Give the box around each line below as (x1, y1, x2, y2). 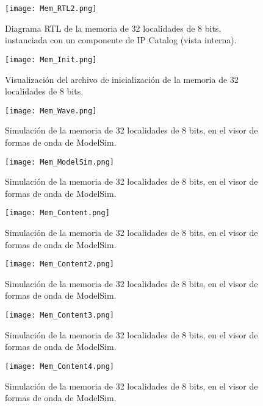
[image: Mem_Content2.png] (5, 260, 114, 269)
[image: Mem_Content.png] (5, 208, 110, 218)
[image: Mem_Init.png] (5, 55, 97, 64)
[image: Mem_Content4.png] (5, 361, 114, 371)
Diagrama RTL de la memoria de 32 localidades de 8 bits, (5, 21, 222, 34)
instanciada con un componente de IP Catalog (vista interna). (5, 34, 237, 46)
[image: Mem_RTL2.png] (5, 4, 97, 13)
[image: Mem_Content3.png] (5, 311, 114, 320)
